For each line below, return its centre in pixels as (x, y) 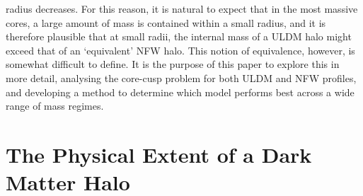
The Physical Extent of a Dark (159, 154)
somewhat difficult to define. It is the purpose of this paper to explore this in (173, 64)
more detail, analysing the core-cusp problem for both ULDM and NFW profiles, (181, 77)
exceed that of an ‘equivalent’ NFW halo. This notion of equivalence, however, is (180, 50)
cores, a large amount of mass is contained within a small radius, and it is (166, 22)
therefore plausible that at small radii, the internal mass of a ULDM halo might (179, 36)
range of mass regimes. (55, 106)
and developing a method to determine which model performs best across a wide (180, 92)
